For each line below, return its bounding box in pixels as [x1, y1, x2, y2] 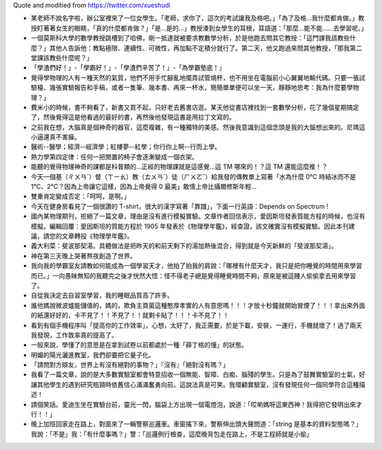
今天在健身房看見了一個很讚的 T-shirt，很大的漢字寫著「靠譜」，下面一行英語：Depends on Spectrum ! [30, 202, 329, 210]
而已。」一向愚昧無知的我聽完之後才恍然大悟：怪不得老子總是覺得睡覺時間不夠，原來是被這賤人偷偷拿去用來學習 [30, 271, 357, 279]
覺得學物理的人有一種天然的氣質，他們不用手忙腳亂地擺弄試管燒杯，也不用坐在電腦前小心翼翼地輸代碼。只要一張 [30, 73, 359, 81]
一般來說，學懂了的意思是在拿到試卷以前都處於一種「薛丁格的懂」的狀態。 [30, 340, 248, 350]
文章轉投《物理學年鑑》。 [61, 231, 134, 240]
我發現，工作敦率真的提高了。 [30, 330, 118, 339]
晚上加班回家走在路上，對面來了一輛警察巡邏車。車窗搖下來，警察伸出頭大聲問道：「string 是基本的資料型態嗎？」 [30, 420, 362, 428]
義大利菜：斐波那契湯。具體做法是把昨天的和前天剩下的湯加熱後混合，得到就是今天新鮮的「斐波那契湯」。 [30, 241, 337, 250]
